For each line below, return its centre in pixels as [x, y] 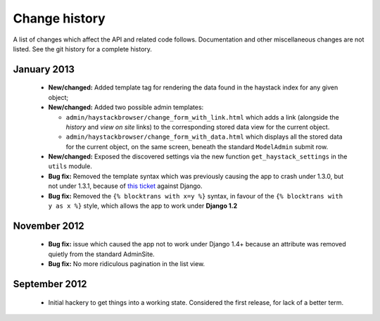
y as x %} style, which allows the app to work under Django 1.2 [143, 206]
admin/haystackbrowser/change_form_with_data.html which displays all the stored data [204, 137]
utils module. [70, 166]
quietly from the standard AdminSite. [101, 254]
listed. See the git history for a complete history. [83, 49]
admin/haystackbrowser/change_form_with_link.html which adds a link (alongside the [202, 117]
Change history [59, 18]
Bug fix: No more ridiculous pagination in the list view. [127, 264]
